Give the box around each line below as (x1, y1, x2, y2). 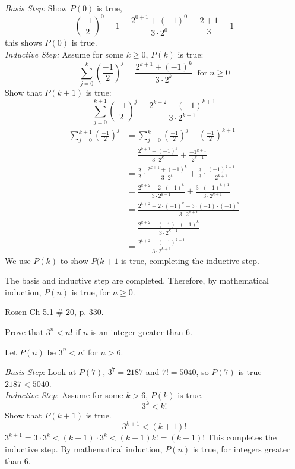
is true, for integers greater (192, 443, 290, 455)
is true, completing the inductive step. (121, 254, 259, 266)
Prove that (5, 325, 44, 338)
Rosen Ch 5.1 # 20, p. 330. (5, 306, 104, 318)
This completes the (207, 431, 277, 443)
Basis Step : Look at (5, 366, 77, 378)
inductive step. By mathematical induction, (5, 443, 163, 455)
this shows (5, 36, 42, 49)
